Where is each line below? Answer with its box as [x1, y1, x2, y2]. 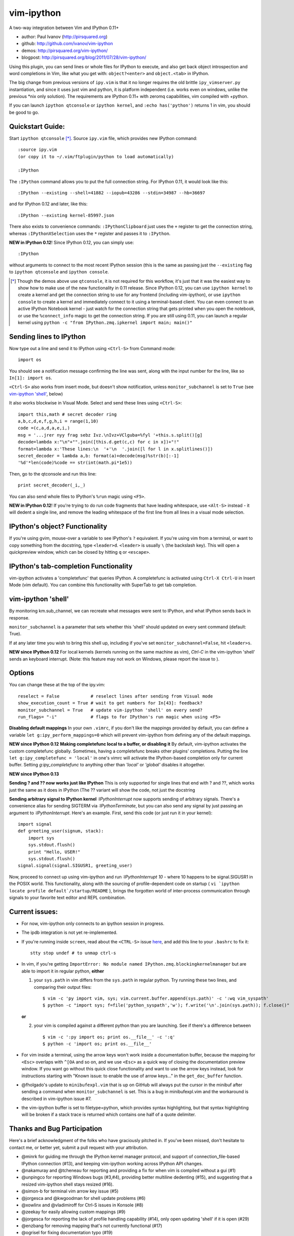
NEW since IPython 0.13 [9, 771, 59, 777]
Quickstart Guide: [9, 122, 65, 131]
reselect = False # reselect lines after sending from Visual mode [18, 693, 213, 699]
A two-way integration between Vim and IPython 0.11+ [9, 25, 119, 31]
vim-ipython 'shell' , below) [9, 391, 63, 397]
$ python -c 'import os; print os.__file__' [42, 1041, 152, 1047]
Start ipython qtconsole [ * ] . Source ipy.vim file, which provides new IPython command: [9, 135, 197, 141]
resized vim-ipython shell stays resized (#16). [21, 1181, 114, 1187]
